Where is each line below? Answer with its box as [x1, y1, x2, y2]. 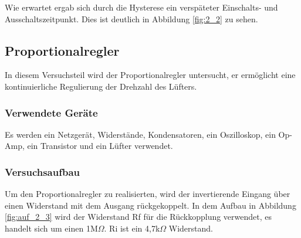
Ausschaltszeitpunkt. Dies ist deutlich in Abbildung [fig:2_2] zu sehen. [5, 12, 258, 25]
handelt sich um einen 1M [5, 222, 98, 234]
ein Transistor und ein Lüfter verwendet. [27, 140, 173, 152]
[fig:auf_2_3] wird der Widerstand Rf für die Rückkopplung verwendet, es [5, 210, 272, 223]
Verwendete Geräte [5, 105, 98, 120]
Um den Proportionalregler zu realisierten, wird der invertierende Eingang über [5, 188, 290, 200]
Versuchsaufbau [5, 164, 80, 179]
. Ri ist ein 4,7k [104, 222, 160, 234]
